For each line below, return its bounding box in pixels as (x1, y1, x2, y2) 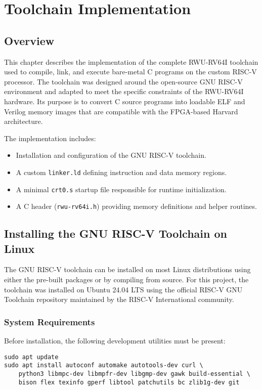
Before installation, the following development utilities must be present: (4, 335, 226, 346)
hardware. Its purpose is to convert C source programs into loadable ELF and (4, 96, 245, 106)
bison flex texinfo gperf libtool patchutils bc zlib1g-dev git (18, 378, 240, 386)
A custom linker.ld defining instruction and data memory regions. (16, 166, 227, 177)
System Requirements (4, 315, 95, 328)
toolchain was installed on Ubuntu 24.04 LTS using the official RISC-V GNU (4, 284, 243, 294)
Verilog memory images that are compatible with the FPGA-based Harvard (4, 106, 238, 116)
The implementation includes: (4, 133, 96, 143)
